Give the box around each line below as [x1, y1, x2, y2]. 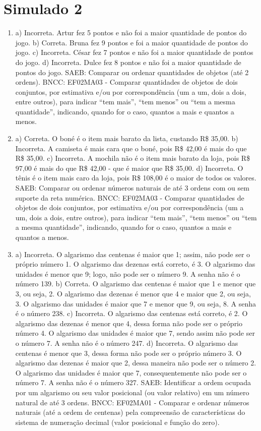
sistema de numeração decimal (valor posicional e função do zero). [15, 416, 220, 427]
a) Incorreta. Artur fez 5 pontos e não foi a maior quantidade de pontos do [15, 27, 247, 38]
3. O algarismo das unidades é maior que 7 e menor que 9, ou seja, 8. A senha [15, 298, 256, 309]
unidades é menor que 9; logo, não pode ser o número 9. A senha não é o [15, 268, 240, 279]
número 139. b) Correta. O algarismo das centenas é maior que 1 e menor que [15, 278, 256, 289]
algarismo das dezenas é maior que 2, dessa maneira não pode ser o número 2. [15, 357, 256, 368]
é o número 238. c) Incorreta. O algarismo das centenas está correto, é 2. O [15, 308, 248, 319]
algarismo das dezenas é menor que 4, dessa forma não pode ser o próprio [15, 318, 243, 328]
